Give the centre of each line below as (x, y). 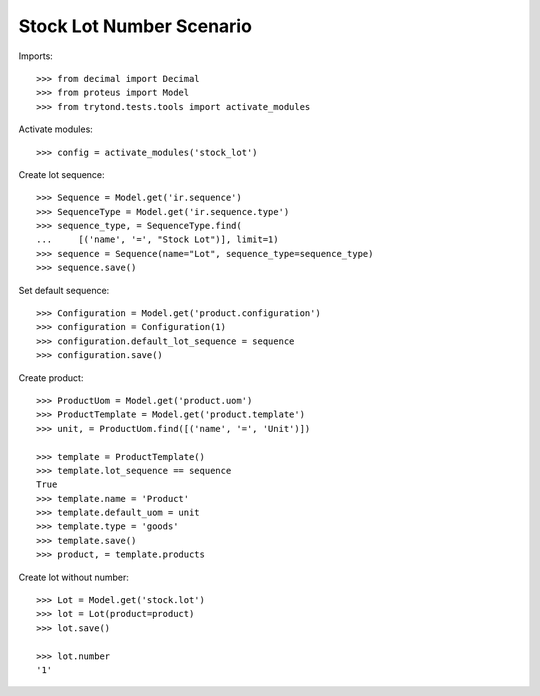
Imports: (36, 56)
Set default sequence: (64, 290)
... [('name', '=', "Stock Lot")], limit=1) (157, 239)
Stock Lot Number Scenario (135, 26)
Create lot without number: (74, 577)
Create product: (51, 377)
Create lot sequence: (61, 174)
